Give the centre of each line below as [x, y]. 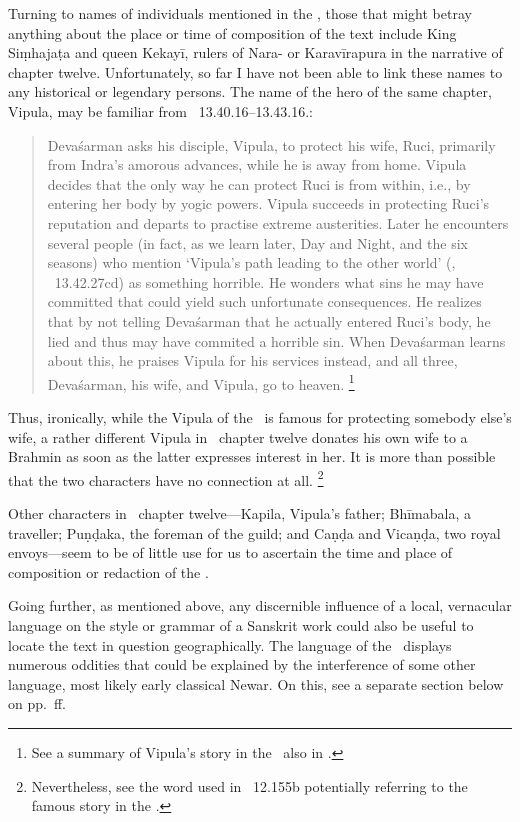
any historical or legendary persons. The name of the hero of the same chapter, [250, 91]
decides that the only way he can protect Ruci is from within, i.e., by [259, 183]
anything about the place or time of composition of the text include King [232, 32]
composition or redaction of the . [108, 571]
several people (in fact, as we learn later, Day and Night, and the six [257, 242]
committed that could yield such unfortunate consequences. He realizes [264, 301]
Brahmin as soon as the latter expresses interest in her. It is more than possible [252, 456]
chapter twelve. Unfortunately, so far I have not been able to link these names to [255, 71]
